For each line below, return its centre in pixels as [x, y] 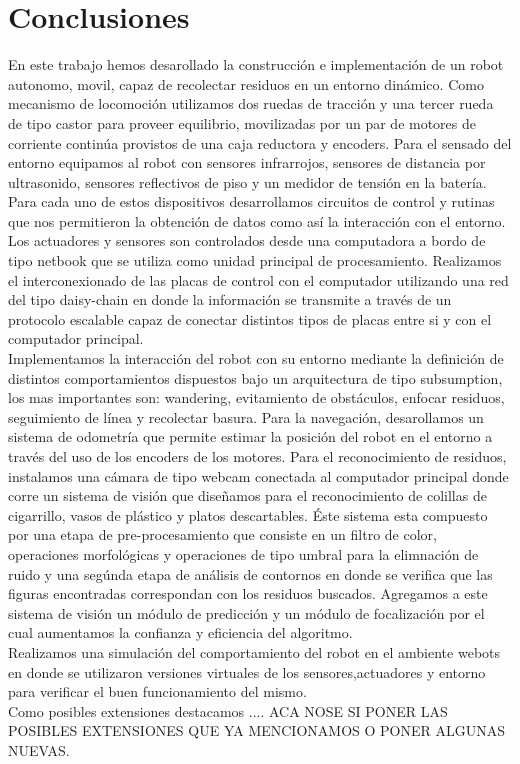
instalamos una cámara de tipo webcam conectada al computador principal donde [258, 475]
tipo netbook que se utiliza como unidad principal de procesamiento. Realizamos [255, 260]
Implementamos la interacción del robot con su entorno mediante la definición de [256, 358]
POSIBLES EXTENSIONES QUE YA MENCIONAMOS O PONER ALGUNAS [256, 730]
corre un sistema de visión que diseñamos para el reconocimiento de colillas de [247, 495]
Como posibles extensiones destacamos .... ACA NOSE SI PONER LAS [228, 710]
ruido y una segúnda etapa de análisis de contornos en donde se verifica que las [250, 573]
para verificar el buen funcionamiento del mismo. [157, 691]
